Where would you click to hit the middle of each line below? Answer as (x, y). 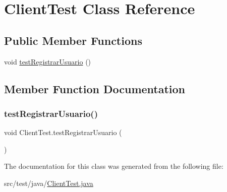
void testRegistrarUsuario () (48, 61)
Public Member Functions (73, 40)
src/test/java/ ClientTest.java (49, 183)
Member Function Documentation (95, 88)
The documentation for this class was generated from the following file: (114, 166)
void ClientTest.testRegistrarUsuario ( (63, 132)
